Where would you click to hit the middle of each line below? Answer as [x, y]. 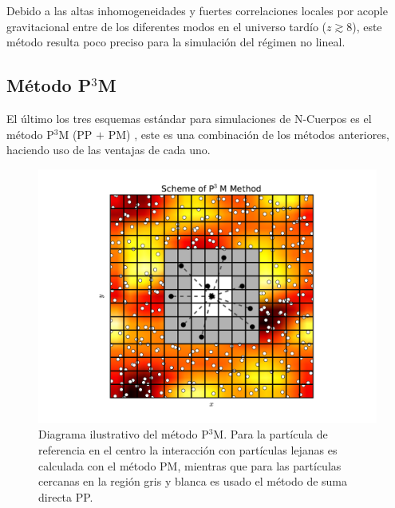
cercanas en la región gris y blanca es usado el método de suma [193, 481]
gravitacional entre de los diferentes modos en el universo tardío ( [167, 26]
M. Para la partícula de [271, 434]
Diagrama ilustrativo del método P [124, 434]
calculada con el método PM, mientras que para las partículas [190, 465]
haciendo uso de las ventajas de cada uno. [109, 150]
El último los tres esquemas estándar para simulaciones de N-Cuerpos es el [189, 118]
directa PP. [66, 496]
